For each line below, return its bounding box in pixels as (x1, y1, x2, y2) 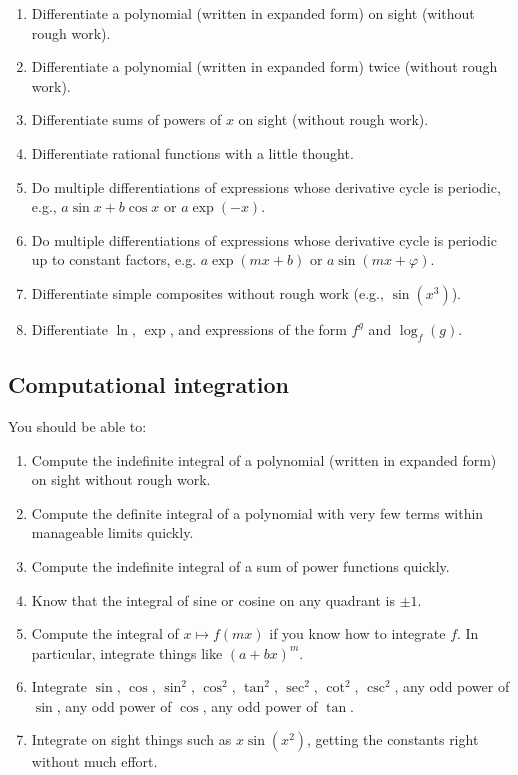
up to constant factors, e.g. (31, 249, 197, 270)
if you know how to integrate (269, 623, 446, 644)
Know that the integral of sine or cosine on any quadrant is (31, 589, 395, 610)
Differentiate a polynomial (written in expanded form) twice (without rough (31, 56, 498, 77)
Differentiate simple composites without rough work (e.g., (31, 282, 384, 303)
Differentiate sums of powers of (31, 109, 222, 130)
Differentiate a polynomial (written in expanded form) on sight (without (31, 3, 475, 23)
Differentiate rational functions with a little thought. (31, 142, 354, 163)
